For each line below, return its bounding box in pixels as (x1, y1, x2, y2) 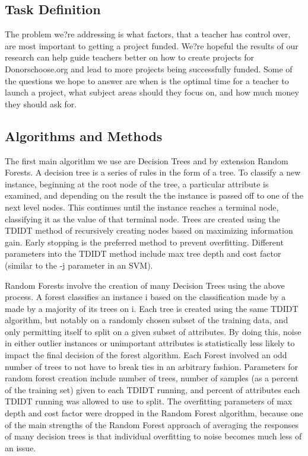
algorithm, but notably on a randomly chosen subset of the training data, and (5, 314, 288, 326)
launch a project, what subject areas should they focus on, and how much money (5, 86, 299, 98)
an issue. (5, 441, 36, 454)
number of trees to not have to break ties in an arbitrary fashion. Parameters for (5, 360, 298, 372)
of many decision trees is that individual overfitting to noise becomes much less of (5, 430, 302, 442)
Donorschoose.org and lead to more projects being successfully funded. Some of (5, 62, 293, 75)
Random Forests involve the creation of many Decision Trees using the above (5, 279, 285, 291)
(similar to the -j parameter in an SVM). (5, 259, 153, 271)
